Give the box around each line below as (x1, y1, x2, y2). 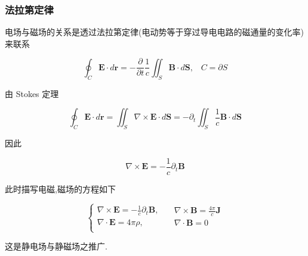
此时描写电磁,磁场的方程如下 (5, 182, 116, 195)
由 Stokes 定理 (5, 87, 59, 99)
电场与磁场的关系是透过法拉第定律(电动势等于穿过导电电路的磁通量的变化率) (5, 26, 304, 38)
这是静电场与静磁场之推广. (5, 240, 107, 252)
